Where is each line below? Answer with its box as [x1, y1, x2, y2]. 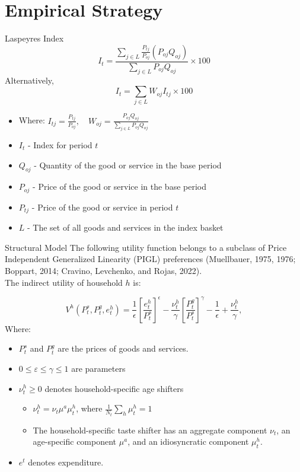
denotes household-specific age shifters [44, 382, 184, 394]
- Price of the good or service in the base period [33, 180, 206, 193]
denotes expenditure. [28, 456, 104, 468]
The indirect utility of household [5, 276, 123, 288]
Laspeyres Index [5, 32, 64, 44]
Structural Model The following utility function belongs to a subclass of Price [5, 241, 287, 253]
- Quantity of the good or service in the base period [34, 158, 222, 171]
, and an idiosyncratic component [127, 435, 249, 448]
